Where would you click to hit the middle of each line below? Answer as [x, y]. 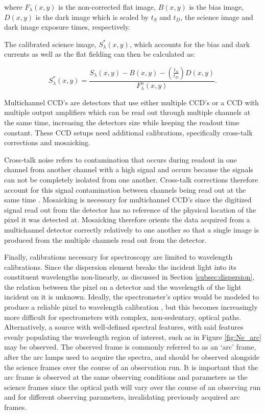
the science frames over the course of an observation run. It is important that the [131, 367]
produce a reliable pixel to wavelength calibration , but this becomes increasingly [131, 307]
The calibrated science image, [50, 44]
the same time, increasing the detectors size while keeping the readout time [122, 122]
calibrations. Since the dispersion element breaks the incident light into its [120, 267]
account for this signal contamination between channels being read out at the [125, 189]
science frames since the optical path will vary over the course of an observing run [132, 387]
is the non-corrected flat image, [107, 7]
